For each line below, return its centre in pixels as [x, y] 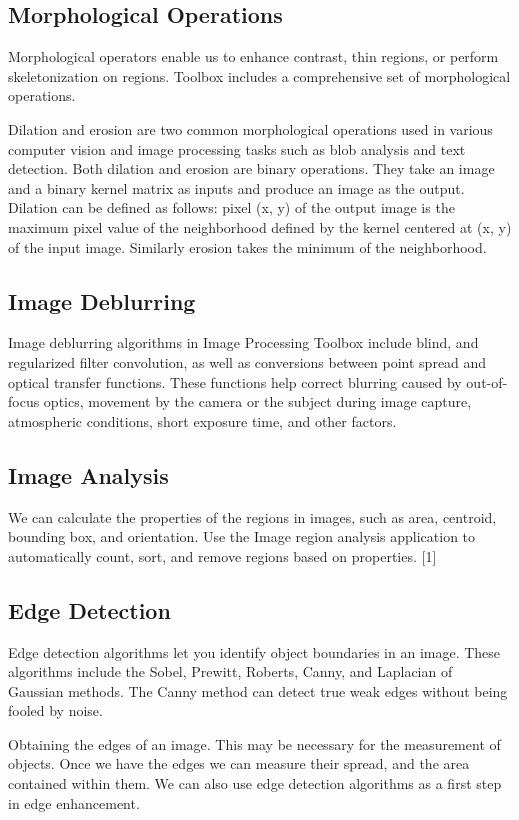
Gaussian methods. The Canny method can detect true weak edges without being [258, 690]
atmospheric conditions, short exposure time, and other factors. [202, 420]
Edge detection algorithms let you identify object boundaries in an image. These [254, 651]
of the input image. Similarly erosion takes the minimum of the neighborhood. [247, 246]
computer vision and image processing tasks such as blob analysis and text [237, 148]
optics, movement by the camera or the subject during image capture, [257, 401]
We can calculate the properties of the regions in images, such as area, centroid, [252, 516]
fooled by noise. [55, 710]
